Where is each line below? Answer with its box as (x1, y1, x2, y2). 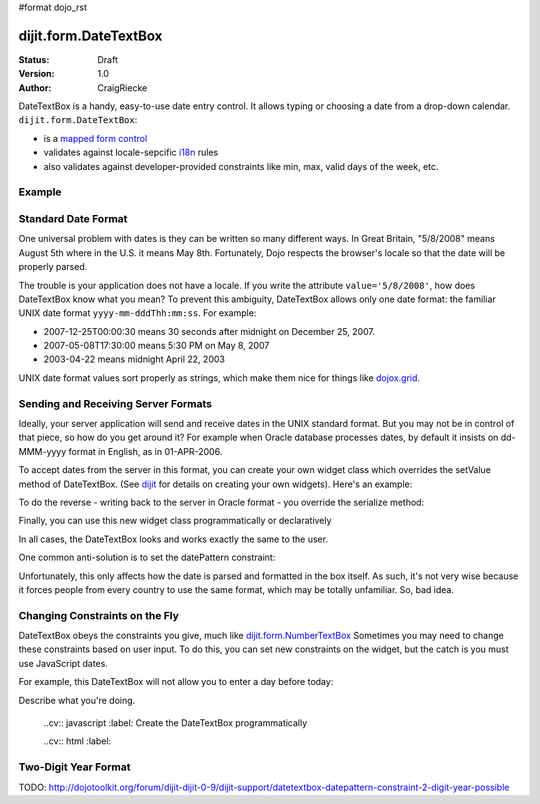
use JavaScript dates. (18, 657, 109, 669)
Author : (18, 81, 52, 94)
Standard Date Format (18, 211, 128, 225)
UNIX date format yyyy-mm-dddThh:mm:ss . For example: (18, 307, 257, 319)
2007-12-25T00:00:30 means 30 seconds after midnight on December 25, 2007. (43, 325, 375, 337)
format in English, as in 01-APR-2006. (68, 445, 223, 457)
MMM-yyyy (18, 445, 67, 457)
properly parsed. (18, 261, 88, 273)
